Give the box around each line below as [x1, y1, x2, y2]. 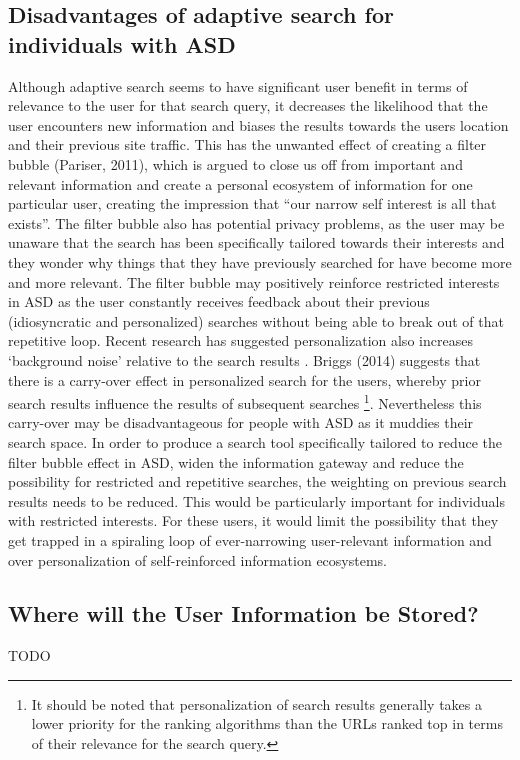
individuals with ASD [8, 28, 236, 59]
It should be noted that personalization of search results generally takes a [31, 693, 482, 714]
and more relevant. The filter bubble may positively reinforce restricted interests [8, 271, 500, 292]
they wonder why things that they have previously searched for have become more [8, 251, 512, 272]
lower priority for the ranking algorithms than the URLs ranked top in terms [31, 713, 503, 734]
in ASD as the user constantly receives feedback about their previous [8, 291, 430, 312]
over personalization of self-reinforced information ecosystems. [8, 549, 387, 570]
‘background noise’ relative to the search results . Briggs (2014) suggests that [8, 349, 481, 370]
